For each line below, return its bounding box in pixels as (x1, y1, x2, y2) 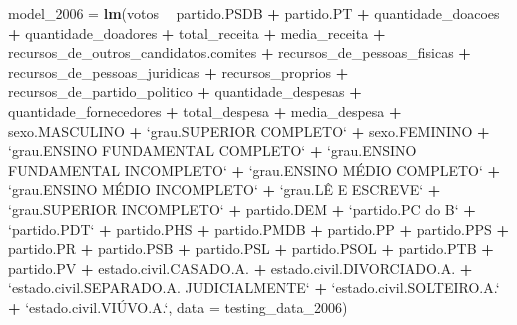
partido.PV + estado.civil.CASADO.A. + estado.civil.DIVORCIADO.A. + (8, 257, 473, 278)
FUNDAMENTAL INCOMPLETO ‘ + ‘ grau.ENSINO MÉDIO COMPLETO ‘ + (8, 159, 501, 180)
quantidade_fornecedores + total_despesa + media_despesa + (8, 100, 402, 121)
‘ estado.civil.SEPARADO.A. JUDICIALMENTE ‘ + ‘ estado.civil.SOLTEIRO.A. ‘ (8, 277, 500, 298)
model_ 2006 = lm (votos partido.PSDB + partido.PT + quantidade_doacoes (8, 3, 500, 23)
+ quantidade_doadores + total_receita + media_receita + (8, 22, 386, 43)
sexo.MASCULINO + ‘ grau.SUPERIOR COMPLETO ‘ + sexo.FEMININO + (8, 120, 490, 141)
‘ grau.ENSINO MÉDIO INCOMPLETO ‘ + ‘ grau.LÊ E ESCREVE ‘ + (8, 179, 441, 200)
